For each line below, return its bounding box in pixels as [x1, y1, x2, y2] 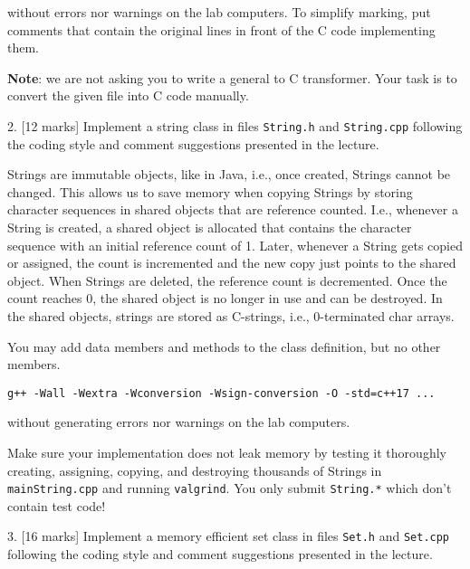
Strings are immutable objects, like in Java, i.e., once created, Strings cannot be [7, 165, 451, 184]
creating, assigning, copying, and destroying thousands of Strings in [7, 460, 382, 479]
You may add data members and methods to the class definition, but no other [7, 337, 441, 356]
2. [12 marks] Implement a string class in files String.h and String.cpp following [7, 116, 463, 135]
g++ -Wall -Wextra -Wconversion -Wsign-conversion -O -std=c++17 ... [7, 386, 436, 400]
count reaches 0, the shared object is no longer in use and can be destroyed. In [7, 289, 443, 308]
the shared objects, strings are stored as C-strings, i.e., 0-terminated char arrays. [7, 306, 455, 325]
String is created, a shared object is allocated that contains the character [7, 218, 412, 236]
